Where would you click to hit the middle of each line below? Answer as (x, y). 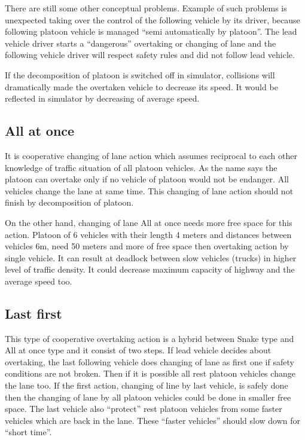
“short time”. (28, 432)
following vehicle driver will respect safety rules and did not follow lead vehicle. (150, 55)
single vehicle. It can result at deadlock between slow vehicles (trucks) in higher (151, 257)
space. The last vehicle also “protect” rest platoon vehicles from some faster (144, 409)
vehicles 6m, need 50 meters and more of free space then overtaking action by (147, 246)
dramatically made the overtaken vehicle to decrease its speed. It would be (141, 86)
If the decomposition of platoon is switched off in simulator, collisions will (140, 74)
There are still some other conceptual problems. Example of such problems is (146, 8)
